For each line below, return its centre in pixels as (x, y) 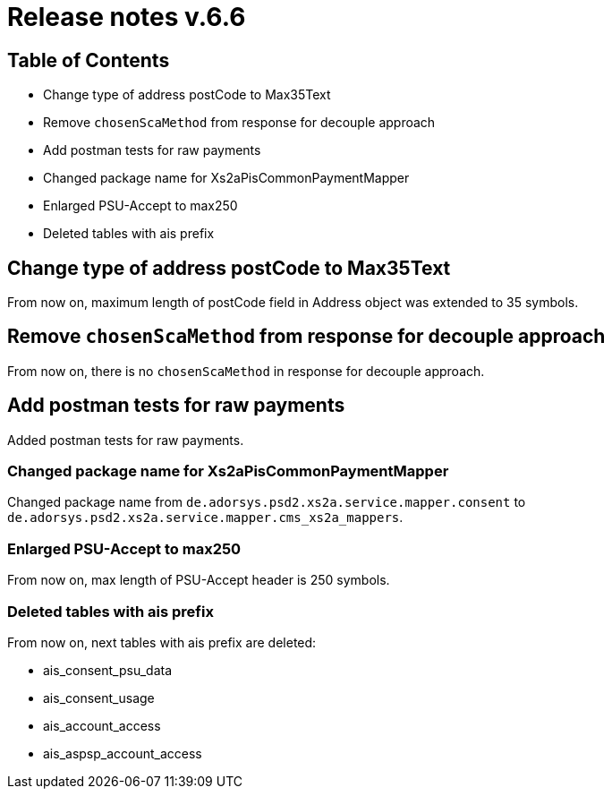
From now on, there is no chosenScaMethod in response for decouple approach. (246, 371)
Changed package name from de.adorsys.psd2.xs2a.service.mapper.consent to (267, 502)
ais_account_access (102, 725)
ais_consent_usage (99, 698)
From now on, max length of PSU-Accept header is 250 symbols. (199, 580)
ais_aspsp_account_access (123, 753)
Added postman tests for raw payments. (126, 440)
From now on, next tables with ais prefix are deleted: (162, 642)
